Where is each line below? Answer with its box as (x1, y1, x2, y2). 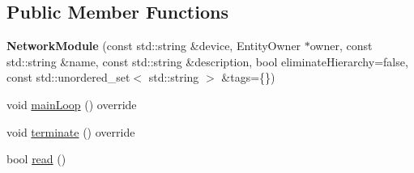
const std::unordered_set (6, 69, 130, 86)
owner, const (309, 37, 373, 54)
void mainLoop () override (6, 95, 137, 112)
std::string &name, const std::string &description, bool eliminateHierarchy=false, (6, 53, 408, 70)
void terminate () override (6, 123, 135, 140)
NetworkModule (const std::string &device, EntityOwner (6, 37, 301, 54)
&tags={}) (221, 69, 275, 86)
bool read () (6, 150, 66, 167)
